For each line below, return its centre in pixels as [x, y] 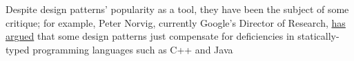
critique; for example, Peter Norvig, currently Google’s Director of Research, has [176, 22]
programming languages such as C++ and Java [133, 49]
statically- [318, 36]
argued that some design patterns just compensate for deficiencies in [150, 36]
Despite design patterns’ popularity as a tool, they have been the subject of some [177, 9]
